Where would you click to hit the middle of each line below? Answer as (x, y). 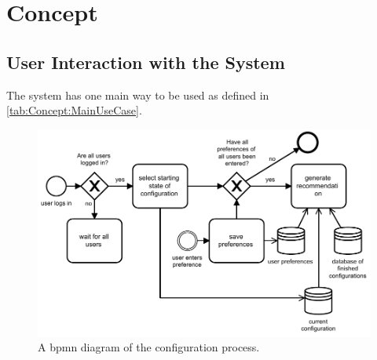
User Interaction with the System (146, 62)
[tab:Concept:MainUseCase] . (74, 110)
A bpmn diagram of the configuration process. (149, 347)
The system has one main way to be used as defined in (138, 95)
